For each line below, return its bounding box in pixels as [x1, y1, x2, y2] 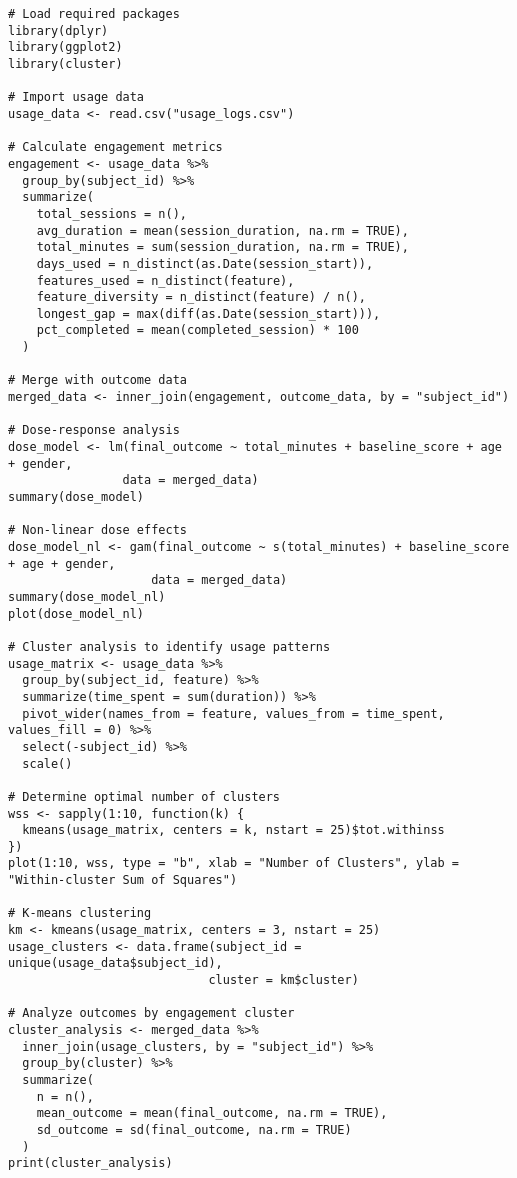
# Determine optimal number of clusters [8, 789, 281, 804]
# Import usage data [8, 90, 145, 105]
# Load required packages [8, 7, 180, 21]
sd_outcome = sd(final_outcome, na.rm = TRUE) [36, 1122, 352, 1137]
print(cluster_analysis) [8, 1156, 173, 1171]
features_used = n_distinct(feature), [36, 273, 295, 288]
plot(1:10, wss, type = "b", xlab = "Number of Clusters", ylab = [8, 856, 460, 871]
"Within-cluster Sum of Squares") [8, 873, 238, 888]
